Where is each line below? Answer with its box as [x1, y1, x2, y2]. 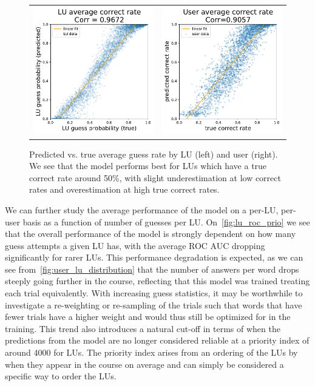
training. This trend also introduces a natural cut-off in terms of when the [5, 322, 280, 334]
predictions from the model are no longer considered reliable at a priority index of [5, 334, 310, 347]
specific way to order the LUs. [5, 370, 117, 382]
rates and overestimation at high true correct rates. [29, 183, 220, 196]
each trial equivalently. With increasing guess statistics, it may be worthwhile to [5, 287, 303, 299]
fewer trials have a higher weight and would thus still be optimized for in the [5, 310, 291, 323]
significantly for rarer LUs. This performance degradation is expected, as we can [5, 251, 303, 264]
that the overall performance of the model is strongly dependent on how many [5, 227, 296, 240]
